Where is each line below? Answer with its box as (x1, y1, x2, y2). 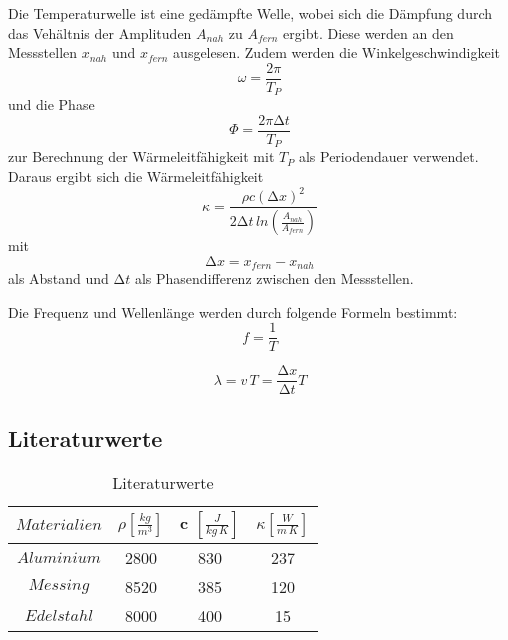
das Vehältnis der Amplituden (8, 22, 192, 43)
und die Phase (8, 94, 95, 115)
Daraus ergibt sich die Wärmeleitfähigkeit (8, 166, 264, 186)
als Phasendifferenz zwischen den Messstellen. (134, 268, 414, 289)
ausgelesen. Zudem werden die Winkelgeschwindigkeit (173, 42, 501, 63)
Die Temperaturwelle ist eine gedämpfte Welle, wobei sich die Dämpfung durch (8, 3, 493, 23)
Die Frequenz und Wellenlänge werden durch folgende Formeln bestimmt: (8, 301, 458, 322)
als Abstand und (8, 268, 109, 289)
